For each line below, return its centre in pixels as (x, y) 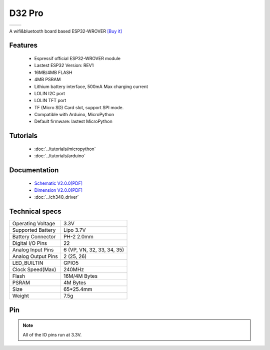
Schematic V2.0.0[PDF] (58, 183)
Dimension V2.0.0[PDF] (58, 190)
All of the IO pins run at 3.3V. (52, 334)
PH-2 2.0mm (78, 237)
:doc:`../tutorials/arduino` (60, 156)
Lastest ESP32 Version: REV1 (64, 66)
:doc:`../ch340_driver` (57, 197)
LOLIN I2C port (49, 93)
